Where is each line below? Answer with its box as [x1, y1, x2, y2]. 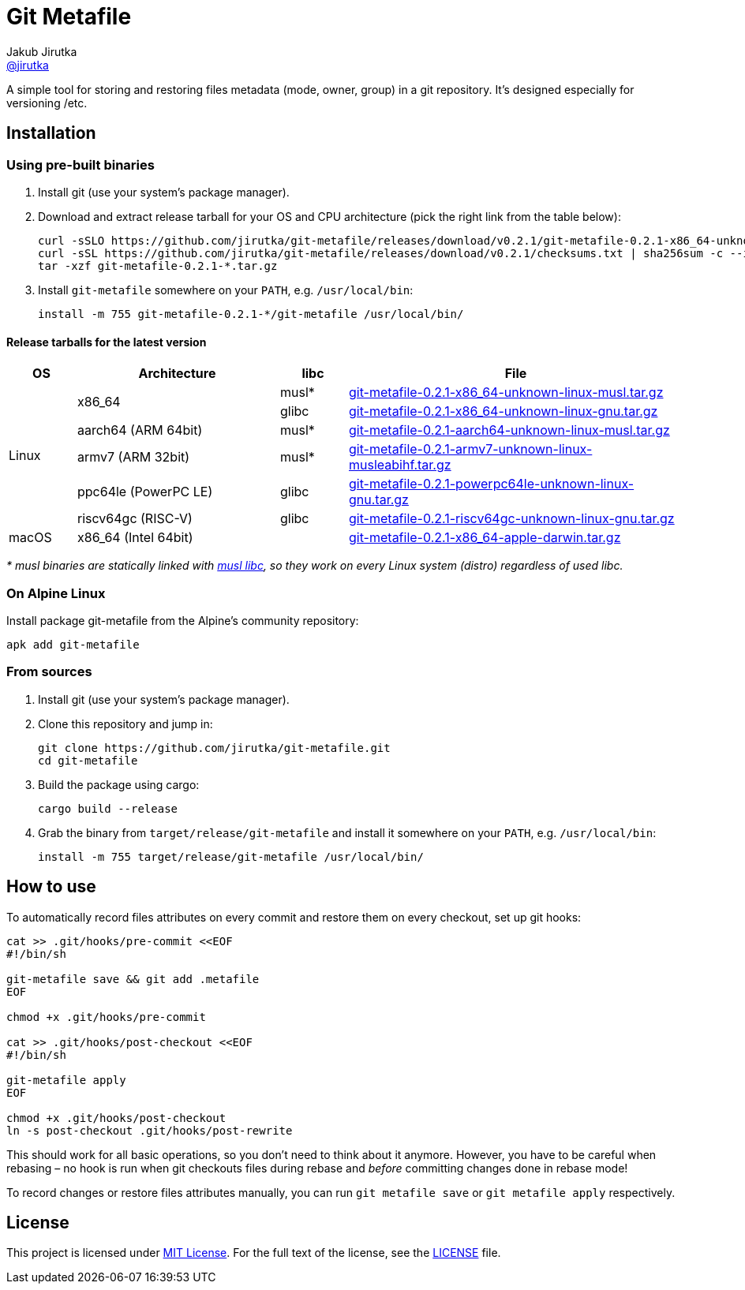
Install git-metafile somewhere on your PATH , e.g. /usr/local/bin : [38, 282, 414, 297]
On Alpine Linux [6, 585, 106, 601]
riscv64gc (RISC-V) [77, 510, 193, 527]
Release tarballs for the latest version [6, 335, 207, 349]
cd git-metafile [38, 753, 138, 767]
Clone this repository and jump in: [38, 716, 213, 731]
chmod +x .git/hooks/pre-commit [6, 1010, 206, 1023]
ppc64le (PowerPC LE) [77, 484, 213, 500]
